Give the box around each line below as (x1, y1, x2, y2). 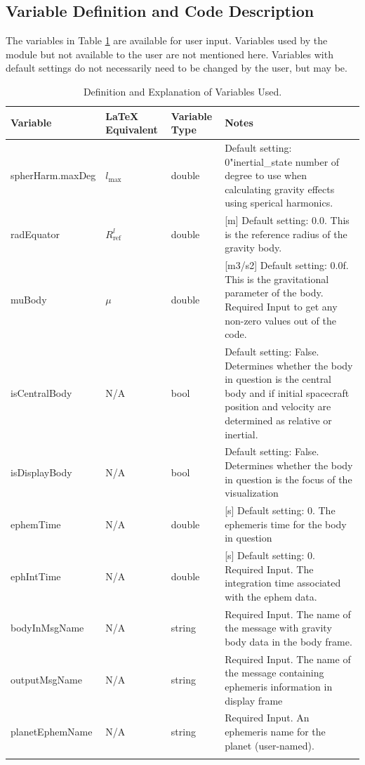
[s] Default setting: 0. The (225, 503, 336, 518)
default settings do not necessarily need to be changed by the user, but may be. (6, 60, 347, 75)
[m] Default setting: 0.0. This (225, 213, 350, 228)
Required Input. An (225, 710, 310, 725)
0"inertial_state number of (225, 154, 340, 169)
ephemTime (11, 516, 61, 531)
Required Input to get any (225, 299, 338, 314)
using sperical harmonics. (225, 195, 333, 210)
